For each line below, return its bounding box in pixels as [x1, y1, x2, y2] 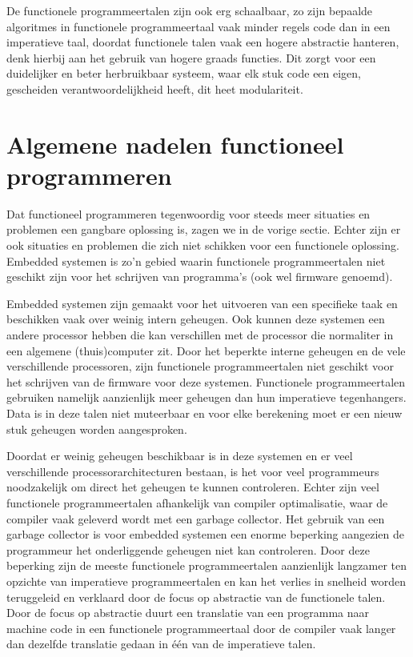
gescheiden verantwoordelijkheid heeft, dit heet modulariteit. [6, 80, 303, 97]
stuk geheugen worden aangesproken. [6, 420, 187, 437]
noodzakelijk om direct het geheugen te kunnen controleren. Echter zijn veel [6, 479, 379, 495]
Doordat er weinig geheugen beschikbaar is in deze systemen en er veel [6, 447, 353, 464]
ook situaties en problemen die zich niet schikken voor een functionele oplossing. [6, 237, 399, 254]
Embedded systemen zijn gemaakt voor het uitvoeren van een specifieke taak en [6, 294, 398, 311]
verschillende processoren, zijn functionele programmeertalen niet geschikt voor [6, 358, 394, 375]
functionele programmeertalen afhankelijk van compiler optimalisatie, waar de [6, 494, 388, 511]
